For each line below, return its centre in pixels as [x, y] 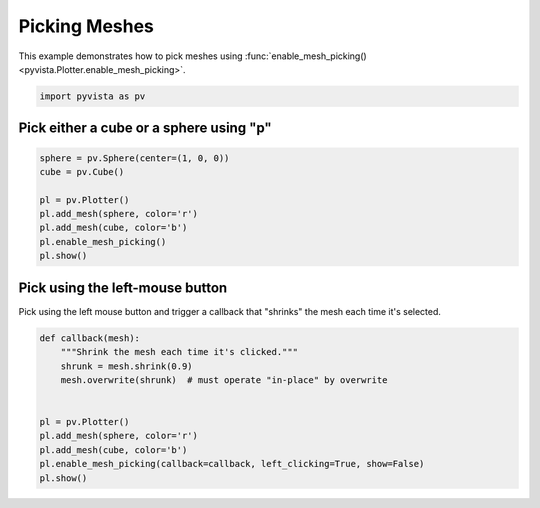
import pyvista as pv [92, 96]
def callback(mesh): [89, 338]
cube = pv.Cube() [82, 171]
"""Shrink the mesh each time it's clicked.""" [179, 352]
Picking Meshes [86, 26]
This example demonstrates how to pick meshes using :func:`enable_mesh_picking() [192, 56]
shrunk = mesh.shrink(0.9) [127, 366]
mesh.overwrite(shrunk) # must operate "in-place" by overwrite [224, 379]
